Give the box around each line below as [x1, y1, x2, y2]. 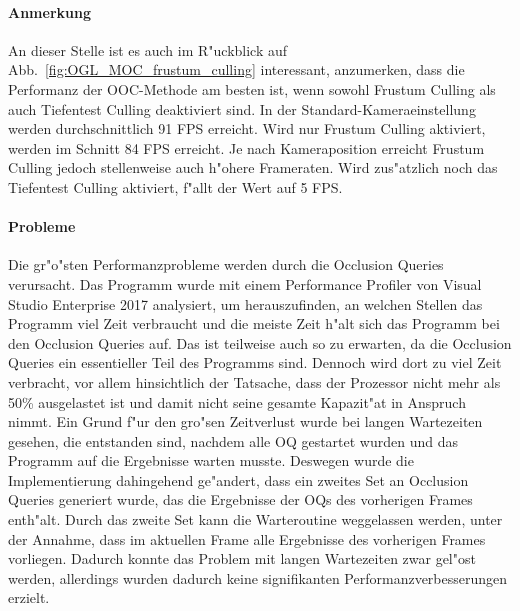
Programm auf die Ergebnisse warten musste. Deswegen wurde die [8, 450, 414, 471]
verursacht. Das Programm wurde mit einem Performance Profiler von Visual [8, 273, 482, 294]
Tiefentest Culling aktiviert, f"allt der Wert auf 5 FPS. [8, 176, 343, 197]
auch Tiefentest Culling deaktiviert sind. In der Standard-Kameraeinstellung [8, 98, 476, 119]
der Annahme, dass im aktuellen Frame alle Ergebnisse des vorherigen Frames [8, 528, 486, 549]
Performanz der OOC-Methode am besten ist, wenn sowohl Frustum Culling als [8, 78, 496, 99]
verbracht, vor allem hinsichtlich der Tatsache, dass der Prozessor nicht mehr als [8, 371, 501, 392]
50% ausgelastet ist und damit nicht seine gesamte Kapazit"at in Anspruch [8, 391, 466, 412]
